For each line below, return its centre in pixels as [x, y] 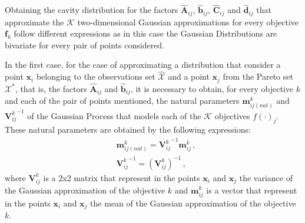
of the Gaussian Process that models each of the [114, 115]
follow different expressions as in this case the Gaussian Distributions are [145, 33]
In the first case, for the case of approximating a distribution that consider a [143, 65]
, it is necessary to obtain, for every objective [212, 88]
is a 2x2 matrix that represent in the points [122, 177]
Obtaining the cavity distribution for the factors [92, 10]
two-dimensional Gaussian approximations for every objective [188, 22]
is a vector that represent [252, 190]
